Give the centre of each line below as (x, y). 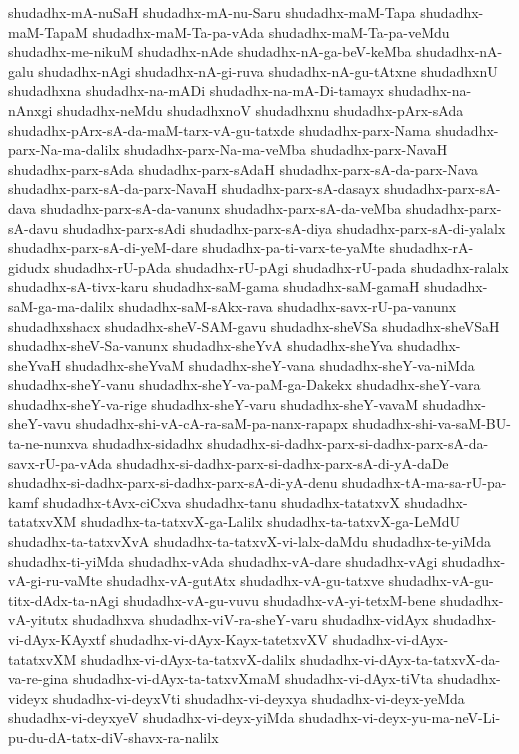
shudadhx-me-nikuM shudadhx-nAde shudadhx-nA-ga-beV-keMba (210, 51)
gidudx (29, 266)
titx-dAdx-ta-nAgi (63, 599)
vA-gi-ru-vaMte (55, 580)
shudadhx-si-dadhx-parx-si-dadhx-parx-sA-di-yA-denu (173, 482)
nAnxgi (30, 109)
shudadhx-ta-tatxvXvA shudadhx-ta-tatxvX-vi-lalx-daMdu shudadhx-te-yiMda (249, 541)
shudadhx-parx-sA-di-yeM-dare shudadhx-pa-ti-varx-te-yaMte (196, 247)
